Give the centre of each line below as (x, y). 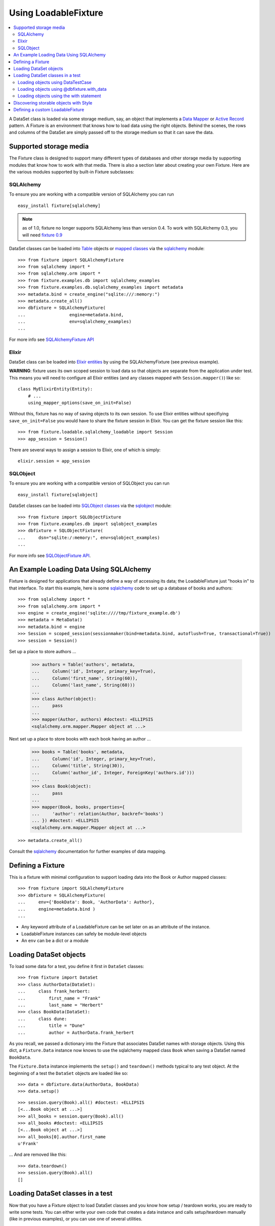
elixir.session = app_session (54, 461)
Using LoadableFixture (56, 13)
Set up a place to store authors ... (43, 651)
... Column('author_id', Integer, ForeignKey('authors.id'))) (113, 773)
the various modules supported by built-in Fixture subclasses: (72, 172)
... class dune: (42, 1019)
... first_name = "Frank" (59, 998)
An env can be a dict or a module (55, 941)
